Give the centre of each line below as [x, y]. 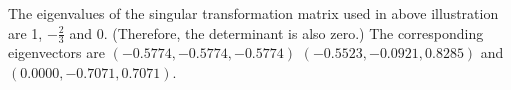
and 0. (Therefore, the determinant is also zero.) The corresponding [276, 32]
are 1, [25, 32]
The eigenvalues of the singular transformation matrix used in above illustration [253, 13]
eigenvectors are [56, 52]
